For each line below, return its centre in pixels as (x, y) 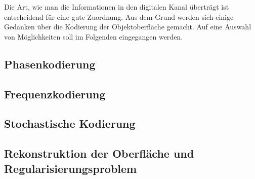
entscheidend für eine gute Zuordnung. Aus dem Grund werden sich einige (119, 16)
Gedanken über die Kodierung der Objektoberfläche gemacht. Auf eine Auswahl (128, 27)
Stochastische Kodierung (70, 123)
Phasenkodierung (50, 64)
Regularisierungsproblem (71, 168)
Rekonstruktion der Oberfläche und (99, 153)
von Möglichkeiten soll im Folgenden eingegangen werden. (94, 36)
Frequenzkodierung (55, 94)
